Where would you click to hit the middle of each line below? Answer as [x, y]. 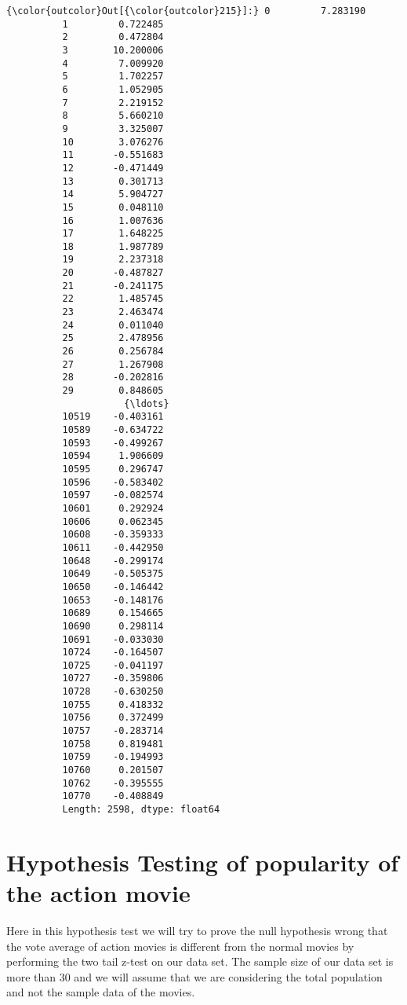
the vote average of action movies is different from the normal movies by [180, 946]
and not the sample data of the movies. [101, 992]
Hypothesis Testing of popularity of [203, 862]
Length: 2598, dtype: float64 [141, 810]
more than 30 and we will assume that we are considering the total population [194, 976]
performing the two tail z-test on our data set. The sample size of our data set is [200, 961]
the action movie [98, 893]
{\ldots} [147, 403]
